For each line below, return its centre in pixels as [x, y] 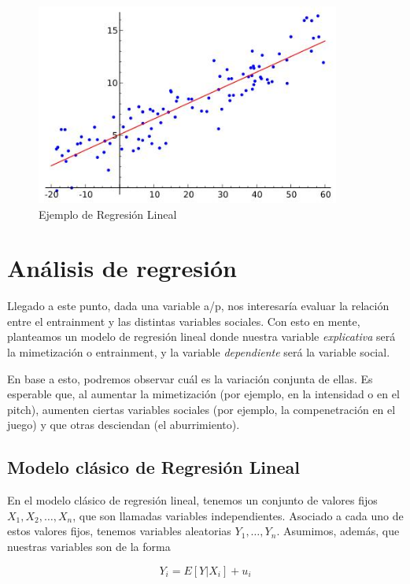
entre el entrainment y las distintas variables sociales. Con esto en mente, [184, 321]
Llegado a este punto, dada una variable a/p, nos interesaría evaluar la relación [198, 306]
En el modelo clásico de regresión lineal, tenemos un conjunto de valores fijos [192, 500]
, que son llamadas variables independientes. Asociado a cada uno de [238, 515]
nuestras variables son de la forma [89, 546]
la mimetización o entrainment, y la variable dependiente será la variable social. [199, 352]
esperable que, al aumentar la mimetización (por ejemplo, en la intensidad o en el [203, 394]
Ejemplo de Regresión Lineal [108, 214]
